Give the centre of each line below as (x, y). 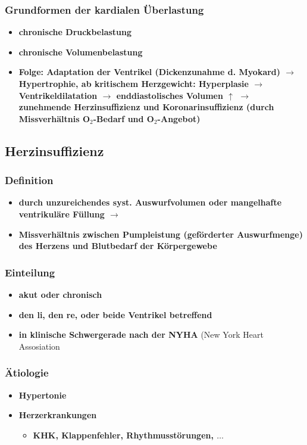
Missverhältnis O (54, 118)
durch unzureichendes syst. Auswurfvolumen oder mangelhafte (150, 202)
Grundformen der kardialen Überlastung (104, 9)
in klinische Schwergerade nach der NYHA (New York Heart (141, 334)
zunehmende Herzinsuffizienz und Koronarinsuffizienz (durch (146, 107)
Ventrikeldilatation (58, 95)
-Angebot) (179, 118)
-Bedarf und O (123, 118)
